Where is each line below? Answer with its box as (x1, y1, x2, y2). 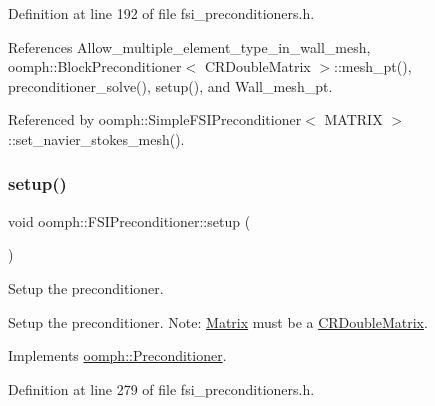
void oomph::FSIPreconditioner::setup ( (8, 210, 251, 231)
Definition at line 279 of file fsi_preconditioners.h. (8, 378, 315, 399)
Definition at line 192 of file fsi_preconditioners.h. (8, 3, 315, 23)
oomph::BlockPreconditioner (8, 56, 182, 77)
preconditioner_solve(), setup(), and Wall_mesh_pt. (8, 75, 333, 96)
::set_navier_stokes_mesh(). (8, 128, 185, 149)
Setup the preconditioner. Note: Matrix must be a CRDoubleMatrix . (8, 311, 428, 332)
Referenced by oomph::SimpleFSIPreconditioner (8, 109, 302, 130)
